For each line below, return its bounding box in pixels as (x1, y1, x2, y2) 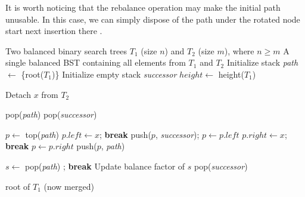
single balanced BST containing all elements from (5, 56, 186, 69)
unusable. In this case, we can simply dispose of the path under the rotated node (5, 13, 300, 25)
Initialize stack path (226, 56, 298, 69)
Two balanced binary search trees (5, 44, 127, 57)
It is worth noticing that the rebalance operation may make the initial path (5, 1, 281, 13)
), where (224, 44, 254, 57)
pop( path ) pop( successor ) (5, 108, 97, 121)
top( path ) (25, 128, 59, 140)
